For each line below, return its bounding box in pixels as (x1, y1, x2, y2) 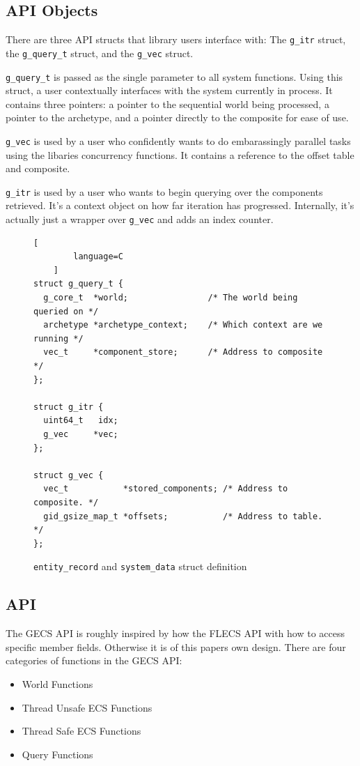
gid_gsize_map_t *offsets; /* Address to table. (43, 511, 323, 521)
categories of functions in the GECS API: (6, 653, 182, 668)
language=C (73, 252, 123, 262)
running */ (33, 333, 84, 344)
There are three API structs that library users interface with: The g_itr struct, (6, 32, 346, 47)
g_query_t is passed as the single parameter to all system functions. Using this (6, 69, 343, 84)
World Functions (22, 677, 93, 691)
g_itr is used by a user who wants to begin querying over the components (6, 184, 323, 199)
